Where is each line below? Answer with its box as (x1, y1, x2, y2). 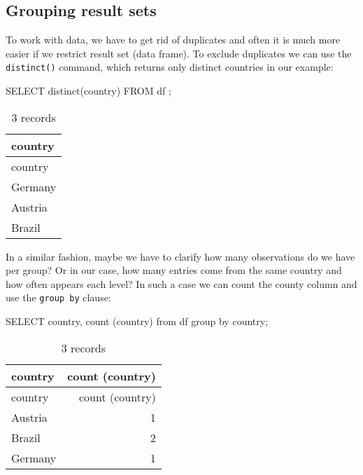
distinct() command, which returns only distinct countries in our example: (6, 60, 334, 74)
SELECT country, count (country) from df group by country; (6, 314, 269, 329)
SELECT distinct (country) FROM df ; (6, 83, 171, 98)
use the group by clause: (6, 290, 111, 305)
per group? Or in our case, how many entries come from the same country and (6, 263, 342, 277)
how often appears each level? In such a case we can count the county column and (6, 276, 357, 291)
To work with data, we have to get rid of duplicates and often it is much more (6, 32, 341, 47)
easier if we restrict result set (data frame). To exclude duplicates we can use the (6, 46, 352, 60)
